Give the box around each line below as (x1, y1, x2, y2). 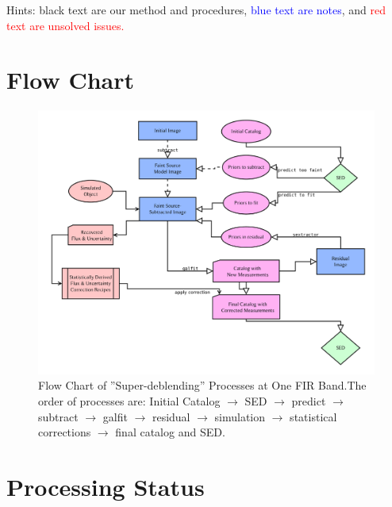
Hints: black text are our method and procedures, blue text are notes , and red (6, 2, 386, 17)
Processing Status (6, 470, 205, 502)
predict (291, 392, 326, 409)
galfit (102, 408, 128, 424)
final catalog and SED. (115, 424, 225, 440)
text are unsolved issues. (6, 17, 125, 33)
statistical (290, 408, 337, 424)
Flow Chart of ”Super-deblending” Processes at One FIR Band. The (38, 377, 367, 394)
